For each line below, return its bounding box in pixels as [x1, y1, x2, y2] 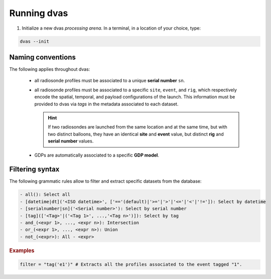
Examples [9, 247, 35, 254]
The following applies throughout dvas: [9, 66, 90, 72]
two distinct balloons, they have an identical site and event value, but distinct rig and [48, 131, 224, 137]
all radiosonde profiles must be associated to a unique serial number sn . [34, 78, 185, 84]
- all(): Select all [20, 192, 70, 198]
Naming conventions [9, 53, 76, 61]
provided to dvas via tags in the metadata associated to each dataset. [34, 101, 179, 107]
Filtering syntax [9, 165, 60, 174]
